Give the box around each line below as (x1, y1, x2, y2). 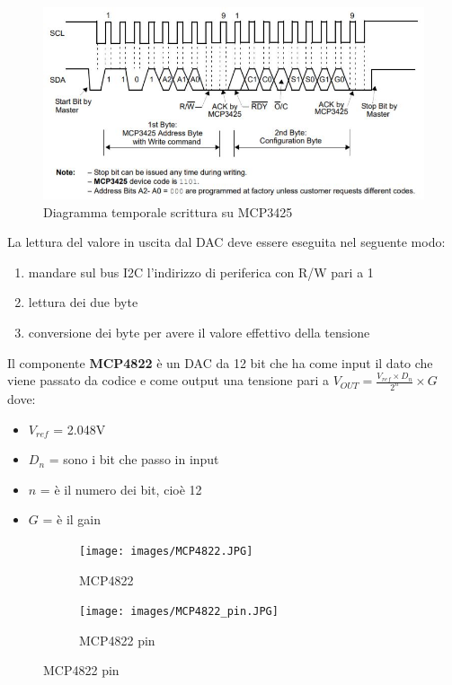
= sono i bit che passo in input (49, 450, 219, 469)
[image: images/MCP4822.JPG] (79, 544, 253, 558)
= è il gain (42, 510, 102, 529)
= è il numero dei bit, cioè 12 (40, 479, 202, 498)
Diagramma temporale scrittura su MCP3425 (43, 202, 293, 221)
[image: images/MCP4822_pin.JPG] (79, 605, 279, 619)
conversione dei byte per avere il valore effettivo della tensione (28, 322, 370, 341)
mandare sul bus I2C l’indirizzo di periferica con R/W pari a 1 (28, 262, 374, 281)
